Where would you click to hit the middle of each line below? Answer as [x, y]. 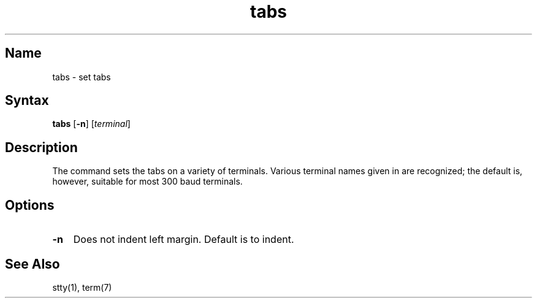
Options [30, 205]
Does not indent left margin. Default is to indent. [184, 240]
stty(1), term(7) [82, 287]
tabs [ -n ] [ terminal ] [91, 124]
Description [41, 147]
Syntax [27, 101]
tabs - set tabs [82, 77]
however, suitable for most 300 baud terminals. [147, 182]
